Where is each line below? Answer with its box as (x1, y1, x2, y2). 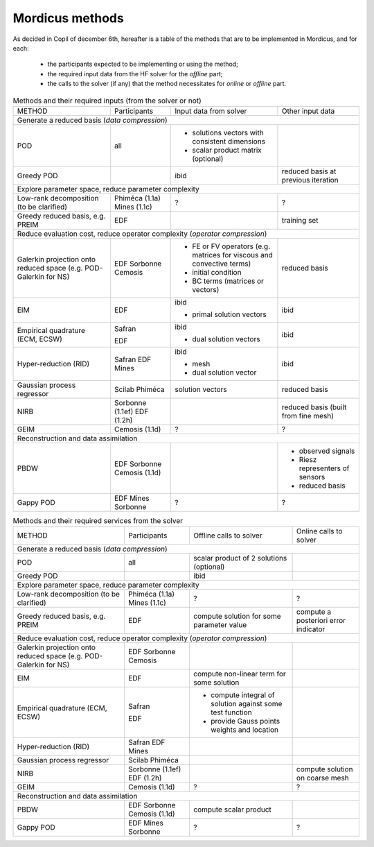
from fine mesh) (281, 411, 334, 420)
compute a (296, 607, 332, 617)
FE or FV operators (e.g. (191, 241, 270, 251)
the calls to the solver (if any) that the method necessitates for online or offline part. (47, 80, 287, 88)
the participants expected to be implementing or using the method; (47, 60, 238, 69)
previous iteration (281, 175, 339, 185)
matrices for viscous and (191, 250, 273, 259)
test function (211, 708, 252, 717)
